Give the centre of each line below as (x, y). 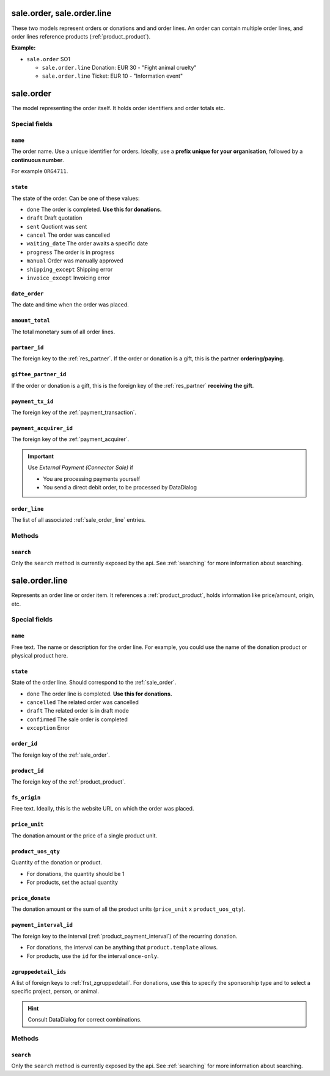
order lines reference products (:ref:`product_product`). (81, 36)
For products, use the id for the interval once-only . (93, 956)
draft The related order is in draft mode (78, 711)
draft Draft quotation (54, 218)
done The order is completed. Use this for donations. (94, 209)
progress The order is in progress (71, 252)
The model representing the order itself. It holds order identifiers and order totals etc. (118, 108)
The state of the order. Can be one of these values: (75, 198)
